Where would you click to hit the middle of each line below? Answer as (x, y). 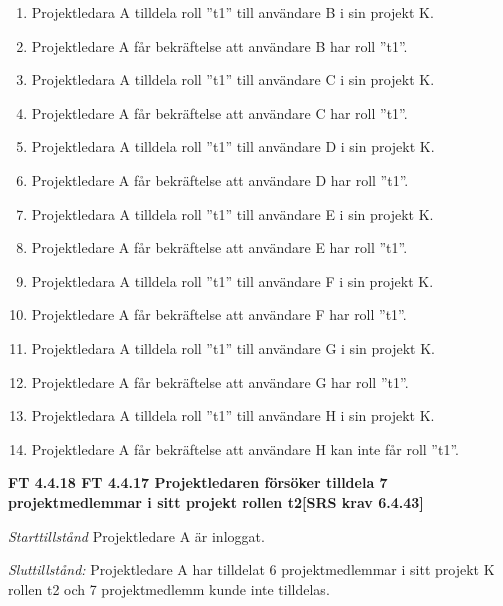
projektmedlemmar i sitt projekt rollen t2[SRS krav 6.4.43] (216, 501)
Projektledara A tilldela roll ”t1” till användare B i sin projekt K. (232, 12)
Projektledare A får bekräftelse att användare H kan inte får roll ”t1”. (245, 448)
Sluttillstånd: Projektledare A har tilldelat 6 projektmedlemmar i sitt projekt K (251, 569)
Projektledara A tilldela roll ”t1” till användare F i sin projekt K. (232, 280)
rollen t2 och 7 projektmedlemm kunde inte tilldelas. (169, 588)
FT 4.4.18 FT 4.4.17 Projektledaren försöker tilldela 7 (198, 482)
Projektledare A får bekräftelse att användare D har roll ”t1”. (220, 179)
